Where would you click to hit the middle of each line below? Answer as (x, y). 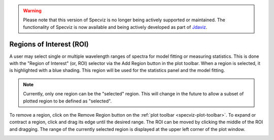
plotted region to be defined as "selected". (67, 101)
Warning (32, 11)
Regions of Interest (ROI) (49, 44)
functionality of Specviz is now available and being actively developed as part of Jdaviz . (115, 27)
